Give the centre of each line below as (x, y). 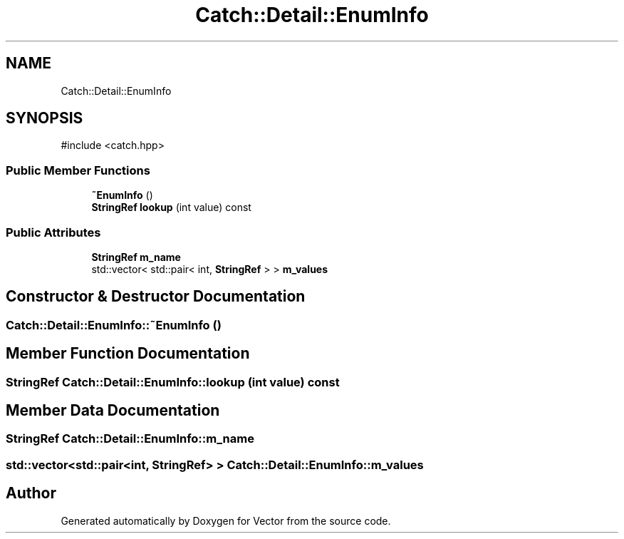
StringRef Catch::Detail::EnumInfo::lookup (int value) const (173, 382)
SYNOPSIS (45, 118)
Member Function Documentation (128, 354)
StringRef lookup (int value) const (171, 207)
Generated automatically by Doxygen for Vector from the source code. (226, 520)
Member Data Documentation (113, 411)
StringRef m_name (136, 257)
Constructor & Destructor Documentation (156, 297)
